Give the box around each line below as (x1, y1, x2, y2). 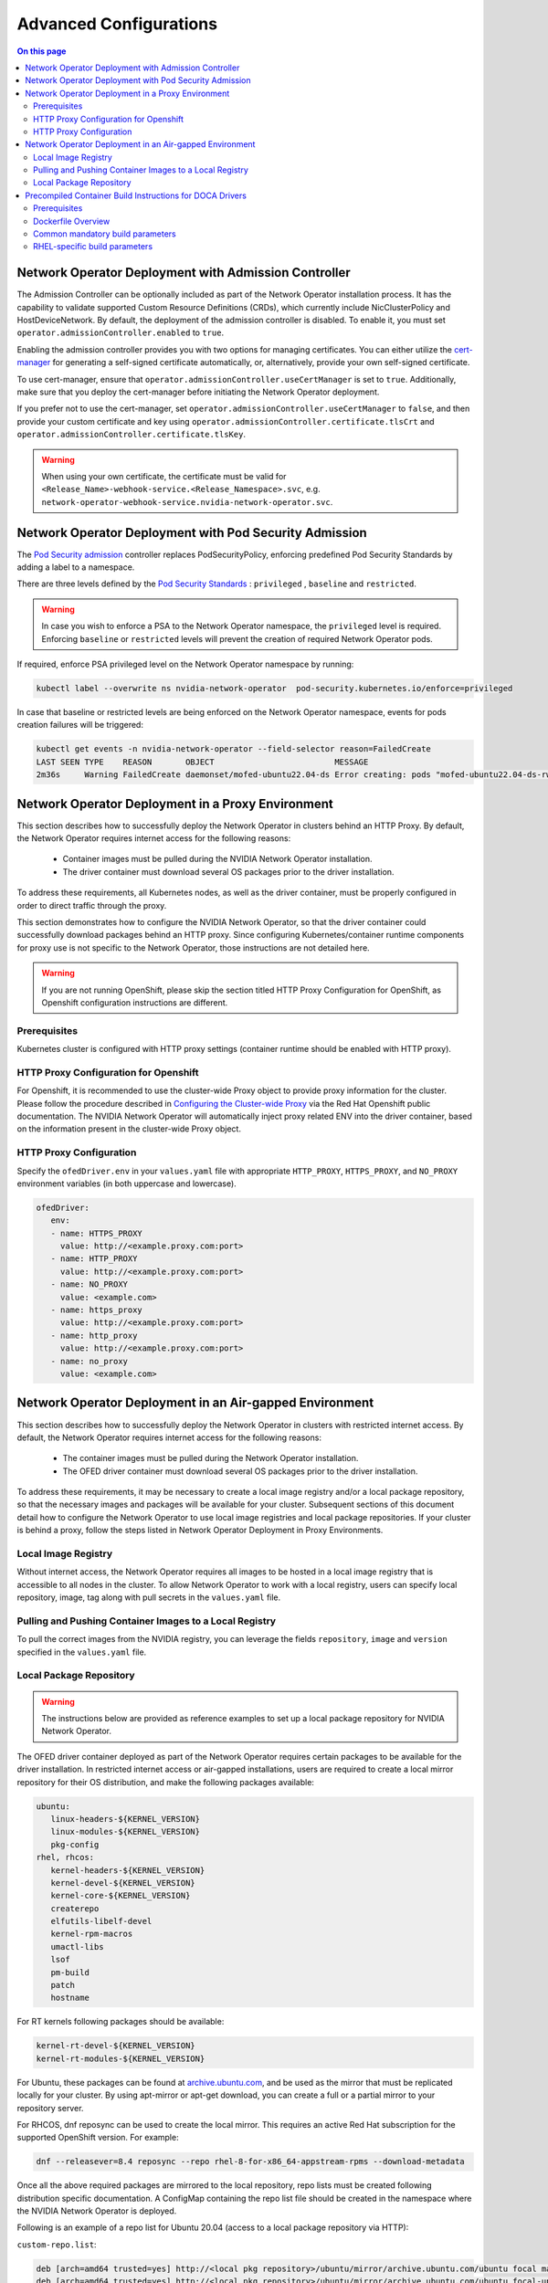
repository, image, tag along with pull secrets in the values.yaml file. (16, 1592, 281, 1603)
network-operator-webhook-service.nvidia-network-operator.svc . (41, 496, 333, 507)
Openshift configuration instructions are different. (41, 996, 228, 1008)
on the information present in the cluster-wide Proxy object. (16, 1123, 242, 1134)
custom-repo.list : (16, 2238, 97, 2250)
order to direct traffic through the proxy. (16, 900, 167, 910)
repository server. (16, 2102, 84, 2113)
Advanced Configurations (16, 14, 218, 34)
